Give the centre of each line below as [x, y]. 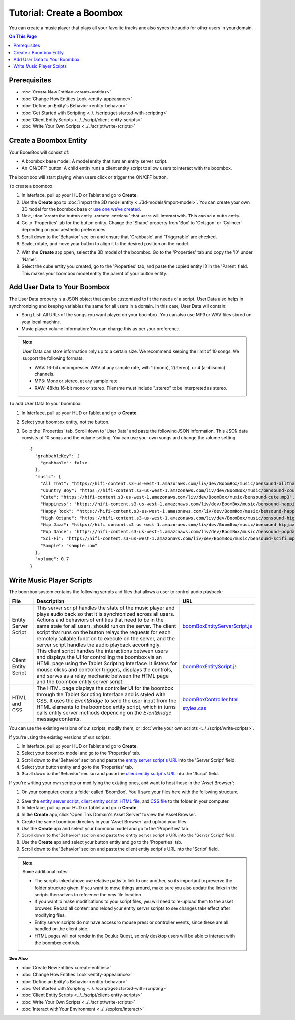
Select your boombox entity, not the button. [65, 422]
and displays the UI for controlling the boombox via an [99, 657]
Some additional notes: [45, 872]
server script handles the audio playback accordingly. [99, 645]
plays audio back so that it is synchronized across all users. [105, 614]
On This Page [23, 36]
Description [51, 601]
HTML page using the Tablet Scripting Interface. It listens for [107, 663]
